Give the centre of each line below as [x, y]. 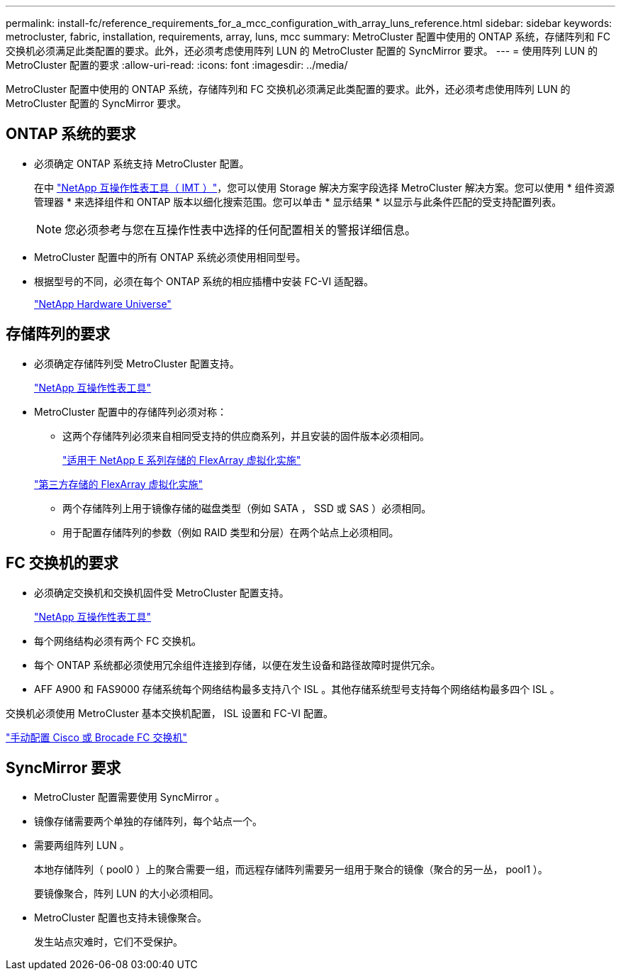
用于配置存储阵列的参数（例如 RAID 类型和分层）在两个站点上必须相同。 [231, 532]
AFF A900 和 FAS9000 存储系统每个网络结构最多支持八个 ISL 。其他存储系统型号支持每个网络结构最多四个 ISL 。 [297, 689]
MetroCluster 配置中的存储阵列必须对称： [130, 411]
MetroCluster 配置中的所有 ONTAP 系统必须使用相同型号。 [170, 257]
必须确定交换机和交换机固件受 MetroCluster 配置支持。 [162, 592]
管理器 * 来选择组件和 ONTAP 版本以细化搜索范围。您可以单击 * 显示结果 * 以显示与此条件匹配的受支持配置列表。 [298, 201]
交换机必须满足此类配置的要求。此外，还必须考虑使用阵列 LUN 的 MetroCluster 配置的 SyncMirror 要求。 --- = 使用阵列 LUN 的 [302, 51]
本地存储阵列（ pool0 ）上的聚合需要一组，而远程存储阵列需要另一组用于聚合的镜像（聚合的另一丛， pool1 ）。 [291, 870]
